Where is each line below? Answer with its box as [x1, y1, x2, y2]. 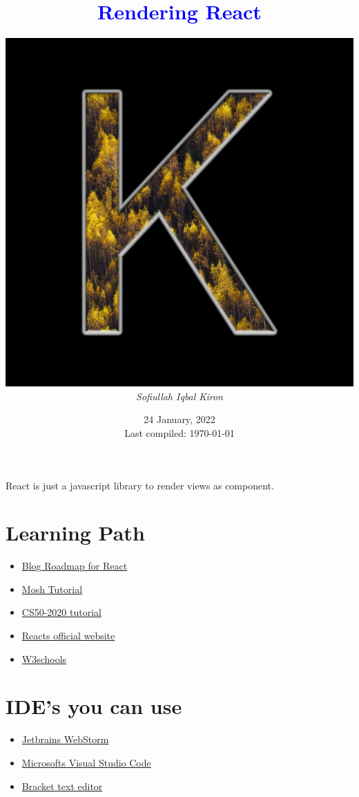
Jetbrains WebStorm [21, 732, 109, 747]
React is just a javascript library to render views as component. [6, 478, 274, 492]
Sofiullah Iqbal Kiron [136, 388, 223, 403]
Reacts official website [21, 628, 115, 642]
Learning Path [6, 518, 145, 547]
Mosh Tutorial [21, 581, 83, 596]
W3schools [21, 651, 67, 666]
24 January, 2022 [144, 412, 215, 426]
